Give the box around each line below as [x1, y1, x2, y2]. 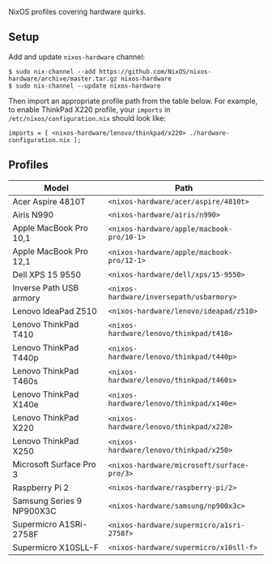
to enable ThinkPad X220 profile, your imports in [8, 105, 171, 114]
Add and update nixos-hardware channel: [8, 52, 146, 62]
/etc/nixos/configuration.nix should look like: [8, 113, 166, 123]
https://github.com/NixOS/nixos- [98, 67, 212, 75]
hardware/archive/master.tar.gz [8, 75, 117, 83]
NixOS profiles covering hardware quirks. [8, 7, 147, 16]
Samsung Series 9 [12, 495, 83, 506]
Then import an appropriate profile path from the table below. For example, [8, 96, 258, 105]
